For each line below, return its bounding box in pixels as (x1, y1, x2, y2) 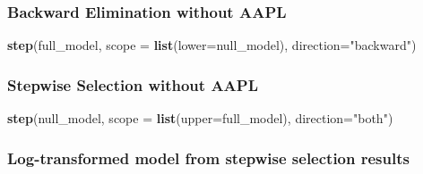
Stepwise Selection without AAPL (7, 73, 259, 95)
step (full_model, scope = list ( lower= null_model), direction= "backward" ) (7, 36, 417, 54)
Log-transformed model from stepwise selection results (7, 146, 410, 169)
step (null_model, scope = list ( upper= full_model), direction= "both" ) (7, 109, 393, 128)
